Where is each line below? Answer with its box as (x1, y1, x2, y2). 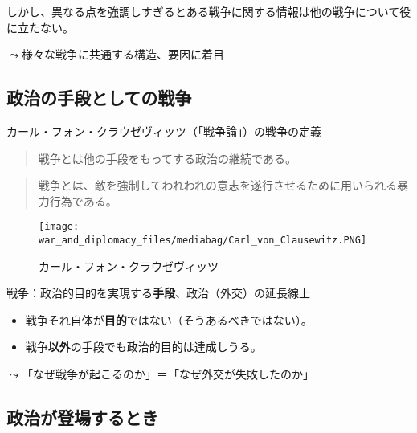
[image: (39, 221, 80, 233)
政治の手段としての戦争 (6, 85, 192, 110)
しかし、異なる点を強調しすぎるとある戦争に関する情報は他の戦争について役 (6, 3, 411, 19)
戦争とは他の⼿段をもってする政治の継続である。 (38, 149, 296, 166)
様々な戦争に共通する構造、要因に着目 (21, 46, 224, 63)
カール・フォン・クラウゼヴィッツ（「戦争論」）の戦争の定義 (6, 122, 321, 139)
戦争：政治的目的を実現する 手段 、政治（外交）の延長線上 (6, 284, 310, 301)
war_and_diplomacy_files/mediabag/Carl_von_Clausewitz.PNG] (39, 235, 367, 247)
